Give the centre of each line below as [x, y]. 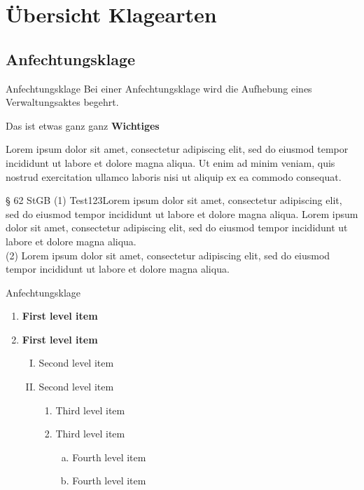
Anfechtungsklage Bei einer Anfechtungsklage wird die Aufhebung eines [159, 88]
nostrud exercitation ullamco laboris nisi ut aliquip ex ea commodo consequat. [174, 176]
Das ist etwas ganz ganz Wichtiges [83, 125]
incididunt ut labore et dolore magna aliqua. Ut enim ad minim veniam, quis [170, 162]
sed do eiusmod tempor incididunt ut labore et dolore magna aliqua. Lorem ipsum [182, 213]
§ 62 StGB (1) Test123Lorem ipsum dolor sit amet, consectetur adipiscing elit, [174, 200]
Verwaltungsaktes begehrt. [62, 102]
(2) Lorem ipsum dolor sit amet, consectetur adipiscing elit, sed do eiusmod [168, 255]
